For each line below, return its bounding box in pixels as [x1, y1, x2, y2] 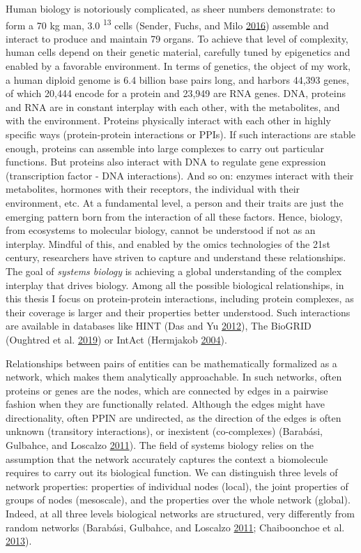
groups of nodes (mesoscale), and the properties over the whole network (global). [6, 492, 351, 507]
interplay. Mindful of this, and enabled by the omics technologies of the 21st [6, 236, 330, 251]
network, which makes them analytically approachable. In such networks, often [6, 369, 342, 384]
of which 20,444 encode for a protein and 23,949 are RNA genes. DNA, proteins [6, 86, 346, 101]
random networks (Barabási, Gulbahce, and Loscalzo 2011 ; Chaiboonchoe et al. [6, 519, 345, 534]
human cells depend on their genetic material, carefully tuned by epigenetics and [6, 45, 351, 59]
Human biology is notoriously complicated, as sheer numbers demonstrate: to [6, 1, 335, 15]
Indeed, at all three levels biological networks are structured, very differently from [6, 506, 355, 521]
